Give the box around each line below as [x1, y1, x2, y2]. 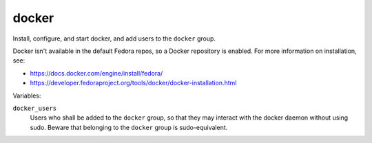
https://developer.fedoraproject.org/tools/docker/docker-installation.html [30, 79, 237, 87]
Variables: [12, 91, 41, 100]
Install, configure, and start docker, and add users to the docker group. [12, 34, 216, 43]
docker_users [12, 104, 57, 112]
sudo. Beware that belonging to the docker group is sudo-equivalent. [30, 123, 228, 131]
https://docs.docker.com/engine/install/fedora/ [30, 69, 163, 77]
